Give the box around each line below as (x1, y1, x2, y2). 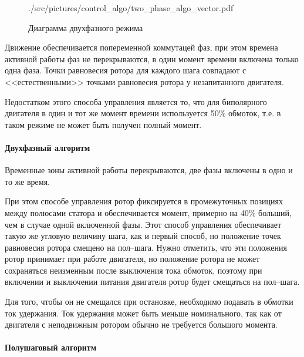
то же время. (5, 175, 50, 187)
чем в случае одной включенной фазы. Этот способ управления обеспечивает (5, 218, 282, 230)
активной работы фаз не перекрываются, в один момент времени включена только (5, 52, 299, 65)
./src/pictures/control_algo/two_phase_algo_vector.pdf (28, 2, 234, 14)
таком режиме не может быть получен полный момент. (5, 118, 202, 130)
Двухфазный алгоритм (5, 141, 90, 153)
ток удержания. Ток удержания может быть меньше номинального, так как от (5, 307, 282, 319)
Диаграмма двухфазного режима (28, 21, 143, 33)
